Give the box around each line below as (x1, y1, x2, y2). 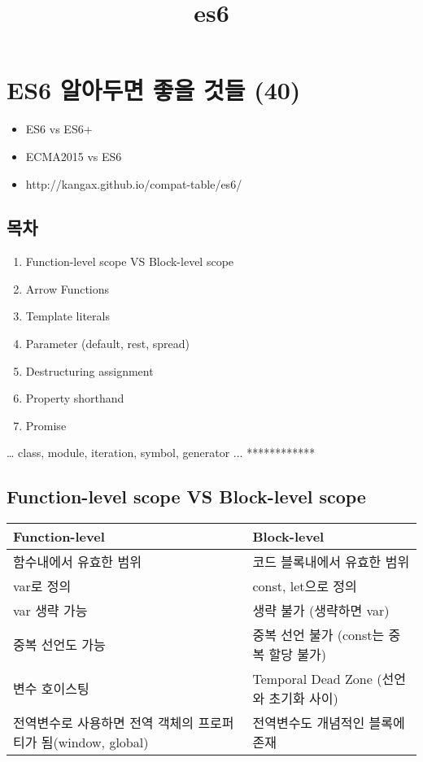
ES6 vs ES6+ (25, 120, 93, 137)
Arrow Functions (25, 280, 110, 297)
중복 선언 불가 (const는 (252, 625, 385, 645)
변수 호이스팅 (13, 679, 89, 699)
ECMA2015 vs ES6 (25, 147, 122, 164)
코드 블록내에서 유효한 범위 (252, 552, 410, 572)
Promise (25, 416, 67, 433)
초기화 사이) (268, 689, 338, 708)
